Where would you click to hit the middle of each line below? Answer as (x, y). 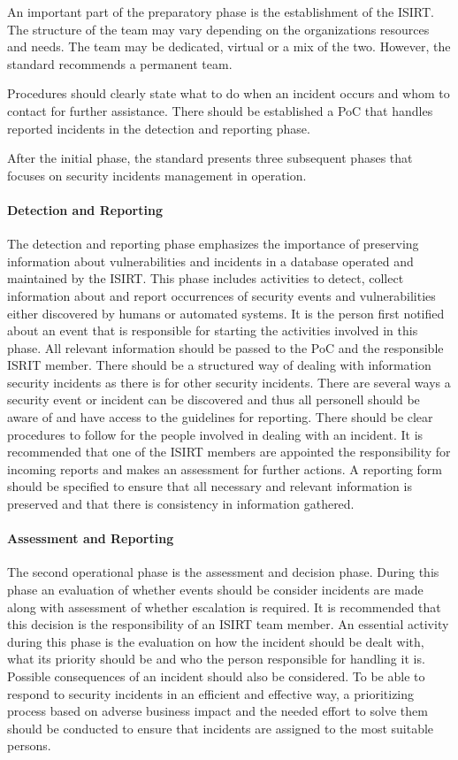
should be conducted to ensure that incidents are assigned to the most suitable (221, 728)
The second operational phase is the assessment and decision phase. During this (223, 572)
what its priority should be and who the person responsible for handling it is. (216, 659)
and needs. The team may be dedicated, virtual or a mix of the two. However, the (229, 46)
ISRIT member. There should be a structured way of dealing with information (219, 365)
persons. (29, 745)
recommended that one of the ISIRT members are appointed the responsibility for (229, 452)
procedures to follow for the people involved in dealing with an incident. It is (215, 434)
